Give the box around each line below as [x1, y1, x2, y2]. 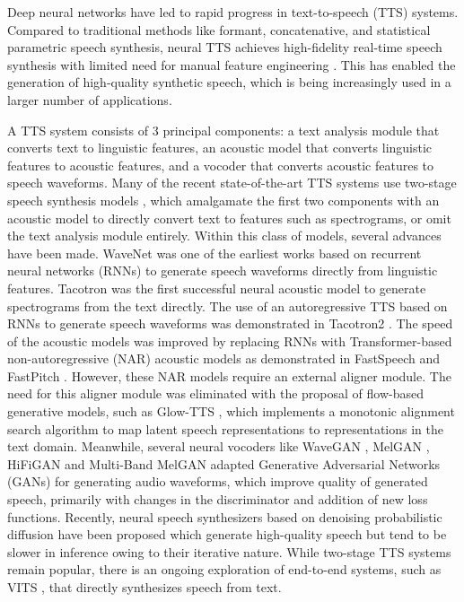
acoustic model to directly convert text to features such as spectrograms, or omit [7, 208, 451, 227]
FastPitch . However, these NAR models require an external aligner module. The [7, 366, 451, 385]
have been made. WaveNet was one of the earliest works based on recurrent [7, 243, 422, 262]
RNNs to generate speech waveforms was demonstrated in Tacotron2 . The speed [7, 314, 453, 333]
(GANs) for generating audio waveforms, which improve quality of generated [7, 472, 428, 491]
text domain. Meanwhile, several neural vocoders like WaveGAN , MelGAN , [7, 437, 430, 456]
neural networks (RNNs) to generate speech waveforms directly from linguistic [7, 261, 438, 280]
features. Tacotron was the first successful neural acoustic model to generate [7, 278, 426, 297]
